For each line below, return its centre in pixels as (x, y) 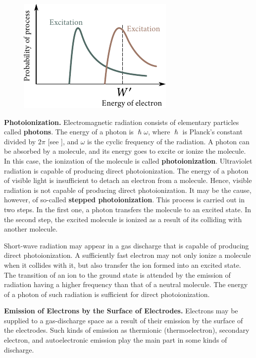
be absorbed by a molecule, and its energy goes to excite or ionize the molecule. (125, 151)
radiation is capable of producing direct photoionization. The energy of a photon (126, 170)
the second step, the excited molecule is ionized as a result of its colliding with (123, 219)
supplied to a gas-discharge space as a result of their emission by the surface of (124, 320)
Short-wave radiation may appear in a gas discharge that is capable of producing (127, 245)
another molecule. (31, 229)
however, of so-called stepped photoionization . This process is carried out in (124, 200)
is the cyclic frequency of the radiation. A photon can (168, 141)
